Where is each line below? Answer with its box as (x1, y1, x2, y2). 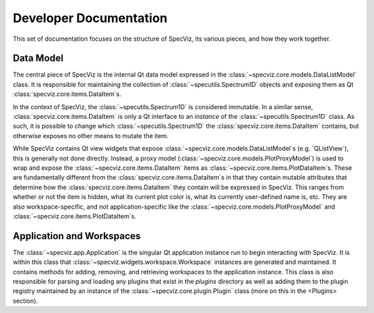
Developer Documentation (12, 10, 168, 26)
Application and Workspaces (12, 230, 141, 242)
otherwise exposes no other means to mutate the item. (12, 131, 169, 140)
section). (12, 296, 38, 305)
